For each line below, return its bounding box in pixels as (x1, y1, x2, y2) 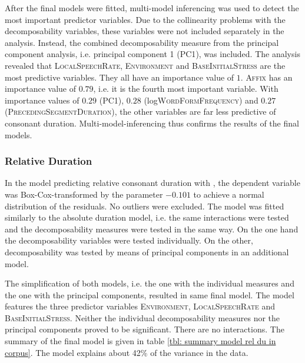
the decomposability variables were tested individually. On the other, (5, 234, 253, 247)
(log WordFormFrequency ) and (144, 94, 258, 106)
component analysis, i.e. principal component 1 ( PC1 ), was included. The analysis (5, 48, 300, 60)
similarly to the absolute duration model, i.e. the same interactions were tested (5, 211, 289, 224)
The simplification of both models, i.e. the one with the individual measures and (5, 277, 294, 289)
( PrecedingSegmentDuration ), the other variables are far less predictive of (5, 105, 276, 118)
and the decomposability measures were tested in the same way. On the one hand (5, 222, 299, 235)
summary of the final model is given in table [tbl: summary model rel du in (5, 335, 276, 347)
